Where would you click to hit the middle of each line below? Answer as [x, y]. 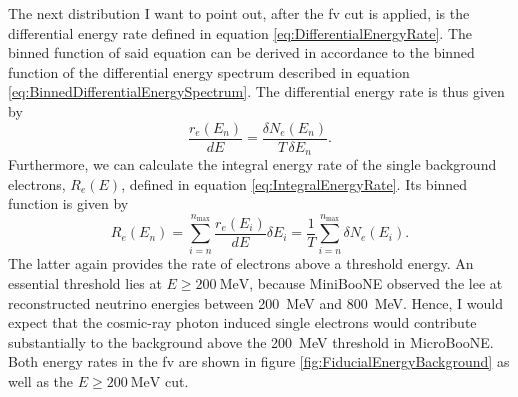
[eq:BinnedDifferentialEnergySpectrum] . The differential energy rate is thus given [256, 91]
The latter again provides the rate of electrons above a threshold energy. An [241, 263]
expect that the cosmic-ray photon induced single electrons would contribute [242, 322]
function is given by [68, 203]
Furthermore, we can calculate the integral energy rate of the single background [252, 164]
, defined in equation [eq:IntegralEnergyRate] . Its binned [294, 183]
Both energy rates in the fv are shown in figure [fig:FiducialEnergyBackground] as [259, 361]
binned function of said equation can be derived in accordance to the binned [241, 52]
